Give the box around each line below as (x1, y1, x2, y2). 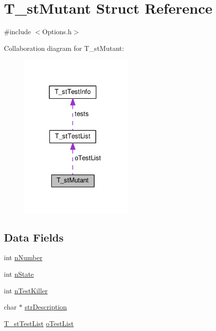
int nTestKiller (4, 285, 48, 295)
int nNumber (4, 252, 43, 263)
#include (4, 26, 31, 37)
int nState (4, 268, 34, 279)
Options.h (42, 26, 72, 37)
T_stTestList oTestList (4, 318, 74, 328)
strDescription (24, 302, 67, 312)
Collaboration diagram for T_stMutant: (4, 43, 124, 53)
